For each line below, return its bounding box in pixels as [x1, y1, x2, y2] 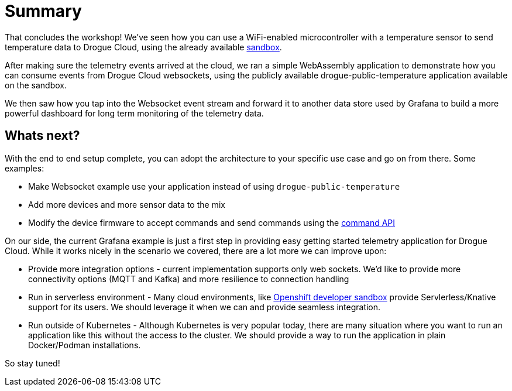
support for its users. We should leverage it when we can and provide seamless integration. [28, 301, 381, 312]
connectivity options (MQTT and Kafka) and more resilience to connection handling [28, 273, 349, 284]
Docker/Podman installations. [28, 339, 141, 350]
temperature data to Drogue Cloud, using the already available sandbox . [5, 42, 282, 52]
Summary [5, 1, 82, 21]
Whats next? [5, 128, 80, 143]
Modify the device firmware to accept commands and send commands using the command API [28, 217, 396, 228]
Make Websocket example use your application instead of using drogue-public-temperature [28, 181, 400, 191]
